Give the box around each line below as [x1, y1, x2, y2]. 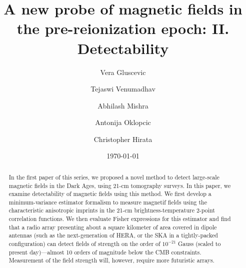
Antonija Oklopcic [95, 117, 151, 127]
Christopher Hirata [93, 133, 152, 144]
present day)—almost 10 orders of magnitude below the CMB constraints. [8, 247, 201, 256]
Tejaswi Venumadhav [90, 83, 155, 94]
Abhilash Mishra [97, 100, 148, 110]
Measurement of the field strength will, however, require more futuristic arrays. [8, 256, 214, 264]
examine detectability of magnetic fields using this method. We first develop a [8, 189, 211, 198]
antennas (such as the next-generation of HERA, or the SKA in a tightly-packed [8, 231, 218, 239]
